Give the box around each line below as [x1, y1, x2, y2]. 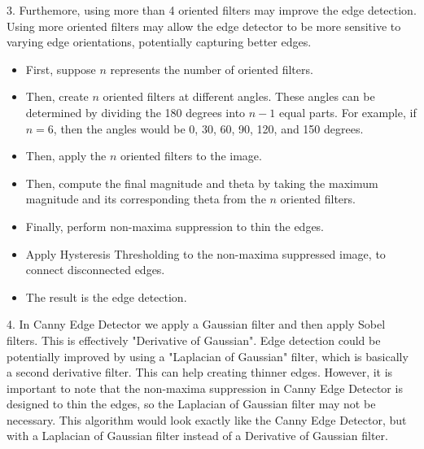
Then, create [25, 88, 89, 105]
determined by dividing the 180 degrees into [25, 103, 246, 120]
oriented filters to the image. [120, 147, 262, 164]
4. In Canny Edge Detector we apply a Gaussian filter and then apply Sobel [7, 316, 386, 333]
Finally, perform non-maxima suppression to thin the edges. [25, 217, 325, 234]
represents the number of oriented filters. [110, 60, 313, 77]
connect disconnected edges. [25, 261, 165, 278]
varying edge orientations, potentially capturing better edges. [7, 33, 312, 50]
